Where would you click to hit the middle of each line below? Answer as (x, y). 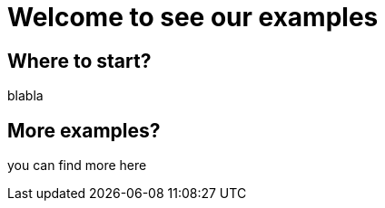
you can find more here (77, 165)
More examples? (84, 130)
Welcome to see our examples (193, 17)
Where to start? (79, 61)
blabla (25, 96)
